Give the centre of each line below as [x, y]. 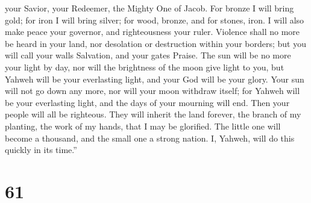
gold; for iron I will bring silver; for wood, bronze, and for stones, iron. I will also [155, 20]
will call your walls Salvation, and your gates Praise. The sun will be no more [148, 55]
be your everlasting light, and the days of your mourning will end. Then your [147, 102]
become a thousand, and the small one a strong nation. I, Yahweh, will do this [150, 138]
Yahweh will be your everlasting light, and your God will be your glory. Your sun [155, 79]
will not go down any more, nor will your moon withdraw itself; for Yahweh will [152, 91]
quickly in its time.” [41, 150]
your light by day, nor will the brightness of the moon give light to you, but [145, 67]
